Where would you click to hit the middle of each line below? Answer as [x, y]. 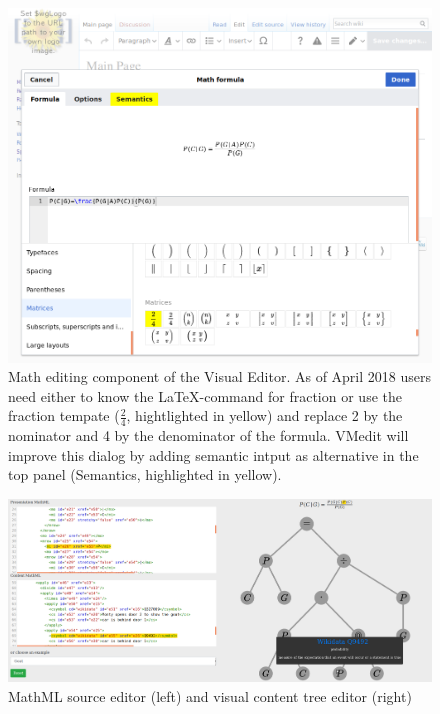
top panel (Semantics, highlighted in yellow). [145, 474]
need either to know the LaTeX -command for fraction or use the [205, 395]
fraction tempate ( [64, 415]
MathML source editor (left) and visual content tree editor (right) [210, 695]
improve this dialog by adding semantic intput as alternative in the [213, 454]
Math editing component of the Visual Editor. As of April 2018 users [219, 376]
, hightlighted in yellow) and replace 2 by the [264, 415]
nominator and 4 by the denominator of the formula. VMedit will [208, 435]
